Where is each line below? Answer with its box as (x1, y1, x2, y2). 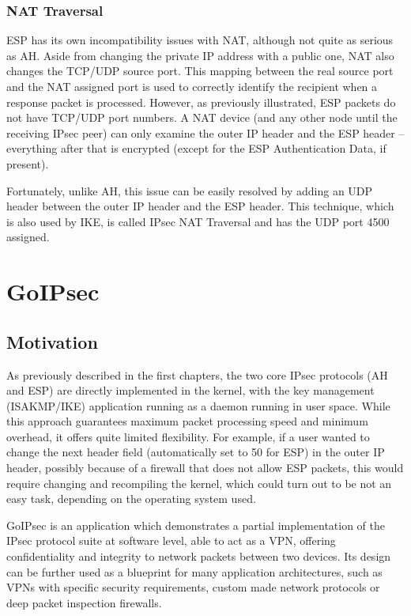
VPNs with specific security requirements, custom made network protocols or (6, 579, 380, 595)
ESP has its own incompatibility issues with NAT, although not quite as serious (6, 32, 394, 48)
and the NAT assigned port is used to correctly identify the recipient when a (6, 78, 378, 94)
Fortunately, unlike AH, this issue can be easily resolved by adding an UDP (6, 182, 373, 198)
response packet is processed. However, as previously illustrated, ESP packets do (6, 93, 396, 110)
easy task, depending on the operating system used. (6, 490, 256, 507)
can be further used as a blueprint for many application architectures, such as (6, 563, 383, 580)
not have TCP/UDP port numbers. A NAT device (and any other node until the (6, 109, 398, 126)
